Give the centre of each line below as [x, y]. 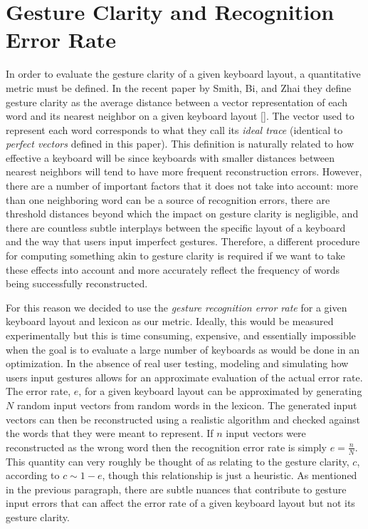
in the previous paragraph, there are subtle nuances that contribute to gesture [176, 489]
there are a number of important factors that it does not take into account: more [182, 186]
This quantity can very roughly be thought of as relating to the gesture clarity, [178, 461]
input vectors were [266, 433]
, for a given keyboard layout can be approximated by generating [220, 391]
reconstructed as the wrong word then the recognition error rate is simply [166, 447]
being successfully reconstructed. [77, 283]
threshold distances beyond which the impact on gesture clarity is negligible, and [182, 214]
